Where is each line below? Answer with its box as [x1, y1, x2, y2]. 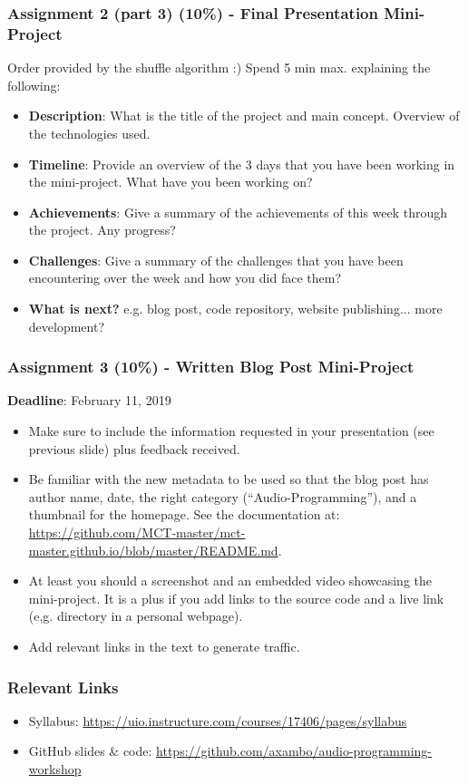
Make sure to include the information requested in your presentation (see [28, 421, 434, 440]
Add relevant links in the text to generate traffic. [28, 637, 300, 656]
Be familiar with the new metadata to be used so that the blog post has [28, 469, 429, 489]
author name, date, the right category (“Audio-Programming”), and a [28, 487, 417, 506]
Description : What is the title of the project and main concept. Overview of [28, 106, 460, 125]
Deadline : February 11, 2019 [7, 391, 171, 410]
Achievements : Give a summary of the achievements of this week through [28, 202, 448, 221]
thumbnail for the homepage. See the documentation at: [28, 505, 340, 524]
